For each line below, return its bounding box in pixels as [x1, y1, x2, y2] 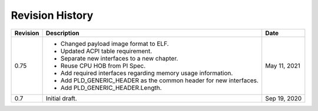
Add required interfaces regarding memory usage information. [60, 69, 233, 77]
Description [45, 29, 79, 37]
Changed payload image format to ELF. [60, 39, 169, 48]
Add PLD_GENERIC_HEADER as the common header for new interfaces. [60, 76, 259, 85]
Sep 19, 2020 [265, 94, 302, 102]
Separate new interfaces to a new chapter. [60, 54, 178, 62]
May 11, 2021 [265, 62, 300, 70]
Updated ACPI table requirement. [60, 47, 153, 55]
